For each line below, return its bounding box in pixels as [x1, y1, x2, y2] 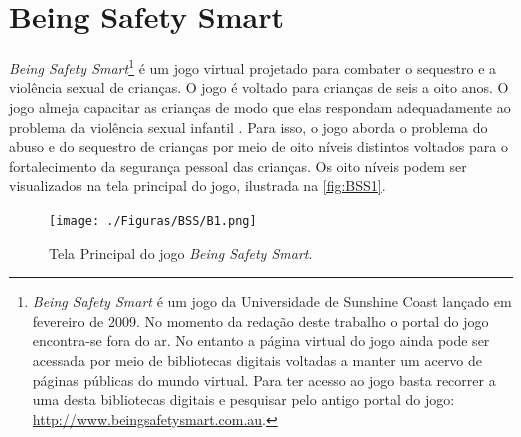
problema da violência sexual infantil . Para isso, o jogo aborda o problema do [9, 116, 488, 137]
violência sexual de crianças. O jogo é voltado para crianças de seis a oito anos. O [9, 77, 509, 98]
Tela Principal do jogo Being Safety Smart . [49, 242, 313, 263]
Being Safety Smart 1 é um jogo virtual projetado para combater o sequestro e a [9, 55, 497, 78]
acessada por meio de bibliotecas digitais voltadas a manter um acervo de [32, 349, 483, 370]
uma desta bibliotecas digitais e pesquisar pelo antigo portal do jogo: [32, 389, 455, 410]
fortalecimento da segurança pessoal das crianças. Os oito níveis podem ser [9, 155, 467, 176]
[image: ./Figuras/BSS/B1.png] [49, 213, 257, 228]
